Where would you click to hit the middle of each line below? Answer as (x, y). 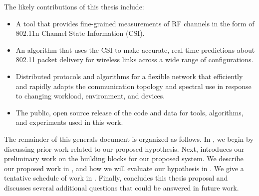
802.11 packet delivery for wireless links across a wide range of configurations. (134, 59)
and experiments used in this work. (69, 122)
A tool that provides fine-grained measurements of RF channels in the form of (135, 23)
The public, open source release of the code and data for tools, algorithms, (129, 112)
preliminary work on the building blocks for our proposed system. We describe (124, 158)
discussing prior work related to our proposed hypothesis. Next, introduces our (124, 148)
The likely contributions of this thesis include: (74, 6)
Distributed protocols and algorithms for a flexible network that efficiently (129, 76)
